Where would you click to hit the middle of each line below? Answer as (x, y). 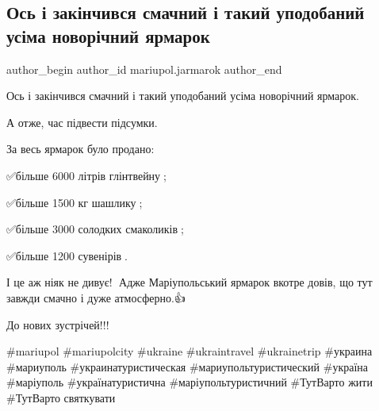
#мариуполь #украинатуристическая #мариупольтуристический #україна (188, 366)
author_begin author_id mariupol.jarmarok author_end (144, 69)
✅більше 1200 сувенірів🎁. (67, 255)
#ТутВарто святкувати (61, 397)
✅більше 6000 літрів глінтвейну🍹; (86, 175)
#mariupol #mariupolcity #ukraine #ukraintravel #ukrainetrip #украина (189, 351)
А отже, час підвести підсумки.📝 (84, 122)
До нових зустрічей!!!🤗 (59, 324)
